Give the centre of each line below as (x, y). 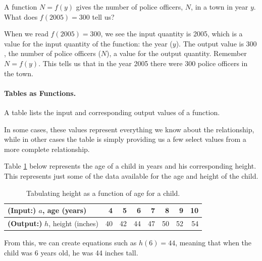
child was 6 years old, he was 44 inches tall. (71, 252)
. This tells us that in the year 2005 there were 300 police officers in (143, 63)
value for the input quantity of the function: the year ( (88, 43)
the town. (19, 73)
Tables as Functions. (40, 93)
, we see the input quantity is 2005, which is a (172, 34)
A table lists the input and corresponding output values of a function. (112, 112)
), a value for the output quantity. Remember (177, 53)
